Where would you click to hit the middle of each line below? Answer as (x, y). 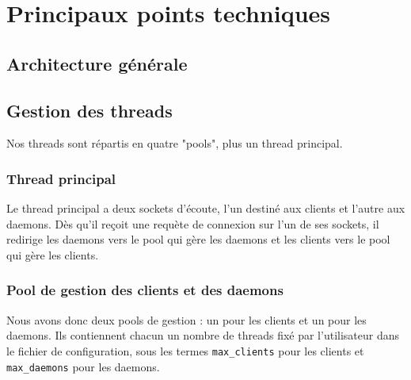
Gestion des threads (89, 110)
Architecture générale (97, 63)
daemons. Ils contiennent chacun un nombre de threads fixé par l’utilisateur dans (203, 335)
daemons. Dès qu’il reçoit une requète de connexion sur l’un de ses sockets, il (193, 223)
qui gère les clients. (53, 254)
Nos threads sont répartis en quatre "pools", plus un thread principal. (175, 143)
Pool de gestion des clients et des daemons (145, 290)
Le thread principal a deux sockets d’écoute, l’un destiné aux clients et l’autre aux (206, 208)
